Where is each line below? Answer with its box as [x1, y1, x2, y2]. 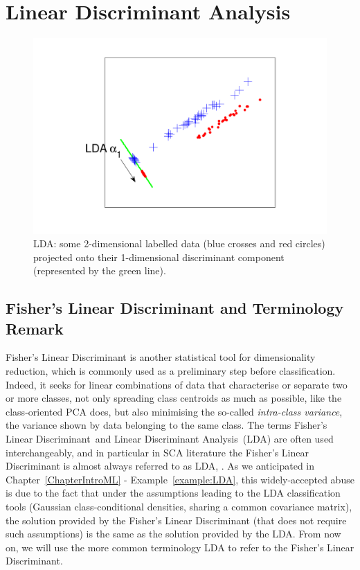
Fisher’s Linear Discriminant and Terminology [6, 297, 344, 319]
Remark [6, 317, 64, 339]
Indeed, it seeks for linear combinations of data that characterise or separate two [6, 377, 348, 391]
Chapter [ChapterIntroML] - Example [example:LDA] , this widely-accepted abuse [6, 472, 354, 486]
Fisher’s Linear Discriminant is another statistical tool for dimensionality [6, 350, 316, 364]
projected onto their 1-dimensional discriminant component [33, 249, 285, 264]
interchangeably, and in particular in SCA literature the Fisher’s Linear [6, 445, 309, 459]
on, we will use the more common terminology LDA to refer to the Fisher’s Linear [6, 540, 354, 554]
